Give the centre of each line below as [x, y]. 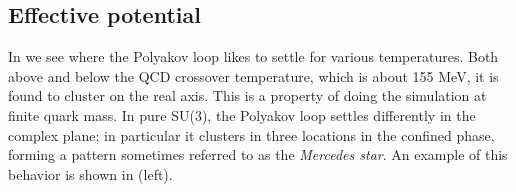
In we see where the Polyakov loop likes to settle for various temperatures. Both [253, 56]
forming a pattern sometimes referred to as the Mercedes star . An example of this [258, 154]
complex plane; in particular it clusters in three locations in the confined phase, [251, 134]
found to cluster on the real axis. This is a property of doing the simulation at [247, 95]
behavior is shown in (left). [90, 173]
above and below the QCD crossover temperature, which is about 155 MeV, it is [253, 75]
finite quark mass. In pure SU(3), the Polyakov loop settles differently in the [242, 114]
